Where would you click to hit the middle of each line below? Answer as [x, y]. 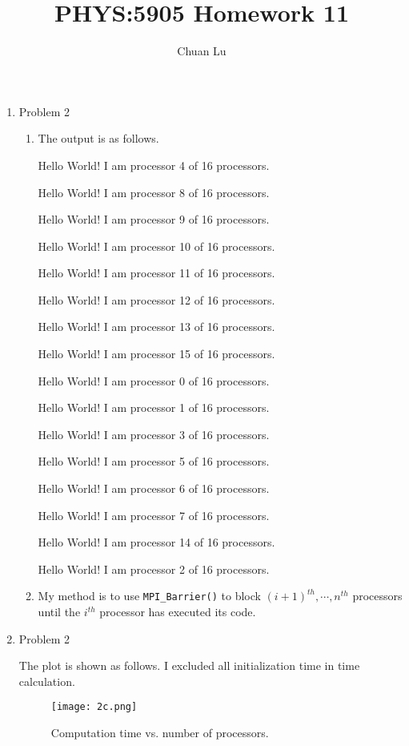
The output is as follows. [98, 138]
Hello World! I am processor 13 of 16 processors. [156, 327]
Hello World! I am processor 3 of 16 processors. [154, 434]
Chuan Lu [202, 51]
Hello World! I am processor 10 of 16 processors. [156, 246]
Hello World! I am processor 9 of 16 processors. [154, 219]
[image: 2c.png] [94, 707]
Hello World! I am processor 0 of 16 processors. [154, 380]
